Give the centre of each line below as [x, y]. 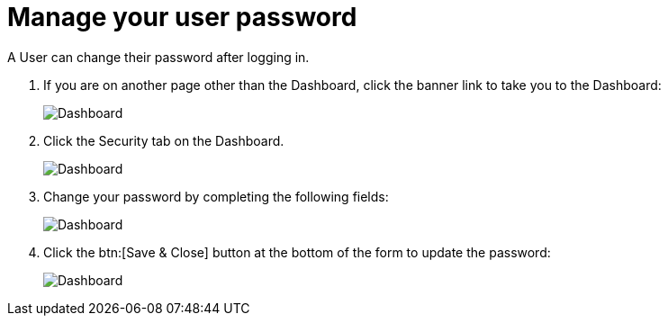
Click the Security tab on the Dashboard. [164, 140]
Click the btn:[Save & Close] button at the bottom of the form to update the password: [297, 252]
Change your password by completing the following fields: [216, 196]
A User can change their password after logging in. [158, 57]
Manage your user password [182, 17]
